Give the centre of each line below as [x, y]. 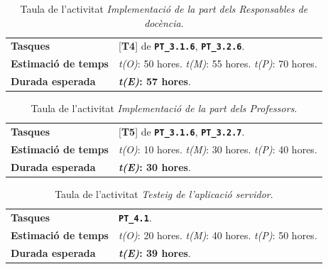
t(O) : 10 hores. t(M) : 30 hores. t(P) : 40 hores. [218, 149]
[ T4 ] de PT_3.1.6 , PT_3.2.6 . [181, 46]
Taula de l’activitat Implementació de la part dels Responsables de [164, 9]
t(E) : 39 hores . [154, 252]
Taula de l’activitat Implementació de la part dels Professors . [164, 108]
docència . [164, 22]
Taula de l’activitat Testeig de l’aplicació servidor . [164, 193]
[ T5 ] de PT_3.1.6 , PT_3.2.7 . [181, 132]
